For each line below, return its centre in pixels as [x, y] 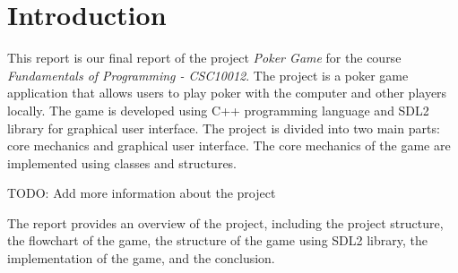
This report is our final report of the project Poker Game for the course [204, 58]
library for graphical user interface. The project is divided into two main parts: [224, 128]
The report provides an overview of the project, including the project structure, [225, 222]
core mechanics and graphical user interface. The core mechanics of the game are [229, 145]
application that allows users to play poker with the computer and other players [227, 93]
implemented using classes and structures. [122, 162]
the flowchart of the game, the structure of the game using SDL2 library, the [217, 240]
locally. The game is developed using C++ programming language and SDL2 [218, 110]
